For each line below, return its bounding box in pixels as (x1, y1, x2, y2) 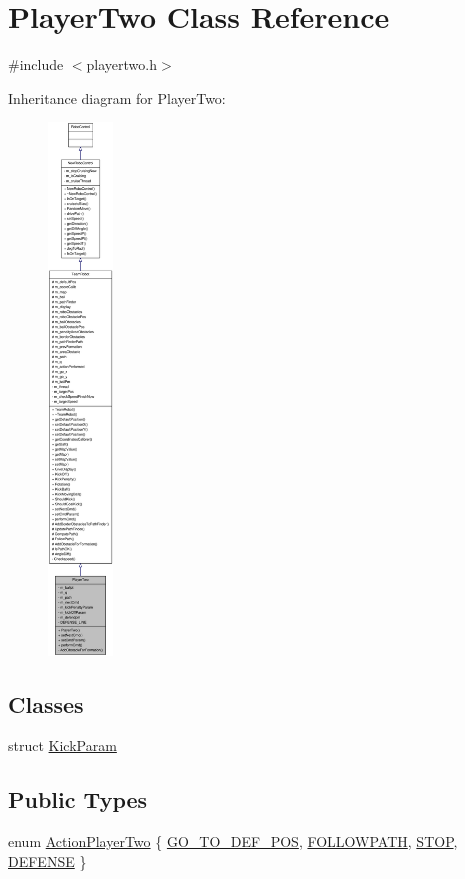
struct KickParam (8, 735, 117, 756)
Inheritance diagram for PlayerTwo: (8, 87, 226, 108)
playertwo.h (86, 54, 157, 75)
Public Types (8, 784, 148, 815)
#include (8, 54, 64, 75)
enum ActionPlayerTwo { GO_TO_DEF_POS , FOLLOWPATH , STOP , (8, 831, 458, 852)
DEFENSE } (8, 850, 87, 871)
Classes (8, 688, 84, 719)
